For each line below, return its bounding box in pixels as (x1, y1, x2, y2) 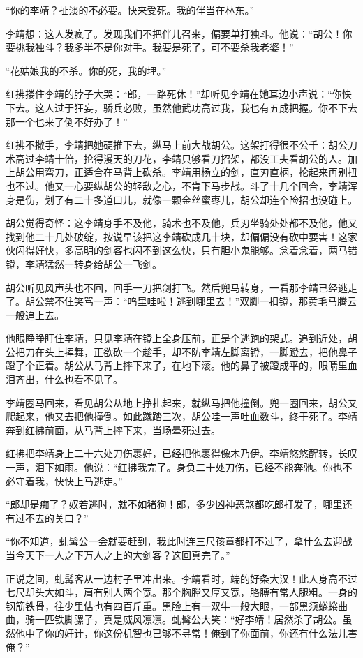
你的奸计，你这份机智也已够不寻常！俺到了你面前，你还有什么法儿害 (44, 625, 357, 640)
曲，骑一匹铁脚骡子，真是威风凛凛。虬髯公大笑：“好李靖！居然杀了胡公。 (6, 612, 343, 627)
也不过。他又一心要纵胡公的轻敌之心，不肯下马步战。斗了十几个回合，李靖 (6, 178, 348, 193)
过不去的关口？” (15, 510, 89, 525)
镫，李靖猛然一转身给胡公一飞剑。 (6, 256, 162, 271)
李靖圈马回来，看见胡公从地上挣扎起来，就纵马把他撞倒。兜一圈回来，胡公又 (6, 395, 357, 410)
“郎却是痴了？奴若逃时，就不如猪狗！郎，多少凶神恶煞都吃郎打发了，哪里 (6, 497, 343, 511)
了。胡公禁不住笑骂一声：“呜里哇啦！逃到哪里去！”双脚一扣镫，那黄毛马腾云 (6, 294, 357, 308)
